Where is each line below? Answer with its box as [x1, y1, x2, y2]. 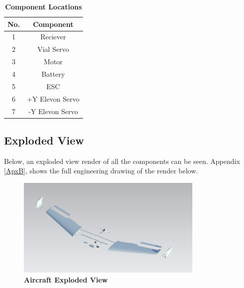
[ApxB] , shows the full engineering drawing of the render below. [4, 165, 198, 176]
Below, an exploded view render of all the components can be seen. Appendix [4, 155, 240, 166]
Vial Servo [37, 44, 69, 54]
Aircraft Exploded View [24, 274, 108, 285]
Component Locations [5, 1, 82, 11]
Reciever [40, 31, 66, 42]
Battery [41, 68, 65, 79]
